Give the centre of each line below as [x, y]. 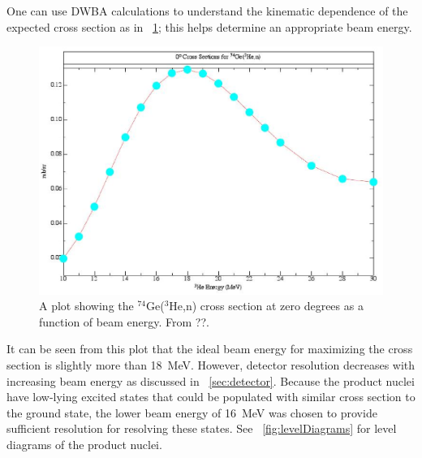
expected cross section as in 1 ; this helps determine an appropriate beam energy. [209, 26]
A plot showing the [86, 306]
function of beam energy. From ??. [124, 321]
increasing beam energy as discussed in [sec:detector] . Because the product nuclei [211, 380]
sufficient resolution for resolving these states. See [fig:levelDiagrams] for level [202, 428]
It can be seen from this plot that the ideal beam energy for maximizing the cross [210, 349]
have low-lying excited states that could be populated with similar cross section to [211, 397]
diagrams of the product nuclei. [84, 444]
